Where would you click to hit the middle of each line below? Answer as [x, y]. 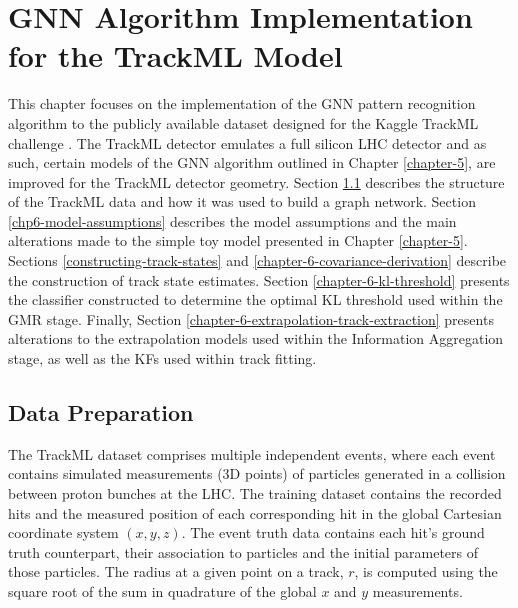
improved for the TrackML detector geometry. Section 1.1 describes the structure [256, 181]
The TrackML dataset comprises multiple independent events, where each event [252, 453]
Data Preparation [101, 412]
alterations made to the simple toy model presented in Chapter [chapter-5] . [238, 240]
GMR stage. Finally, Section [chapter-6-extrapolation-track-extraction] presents [251, 318]
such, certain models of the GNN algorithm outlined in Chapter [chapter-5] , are [252, 162]
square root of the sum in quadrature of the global [162, 590]
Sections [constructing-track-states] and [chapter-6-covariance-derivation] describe [257, 260]
